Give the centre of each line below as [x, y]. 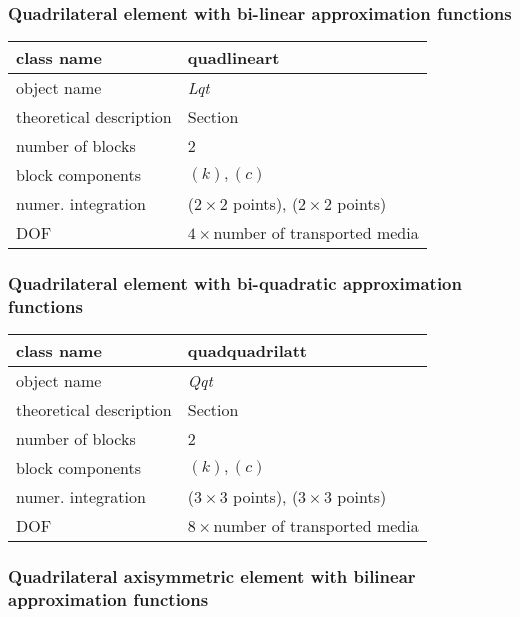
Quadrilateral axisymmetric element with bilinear [212, 576]
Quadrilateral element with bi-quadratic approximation [235, 283]
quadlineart [233, 58]
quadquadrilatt [247, 351]
